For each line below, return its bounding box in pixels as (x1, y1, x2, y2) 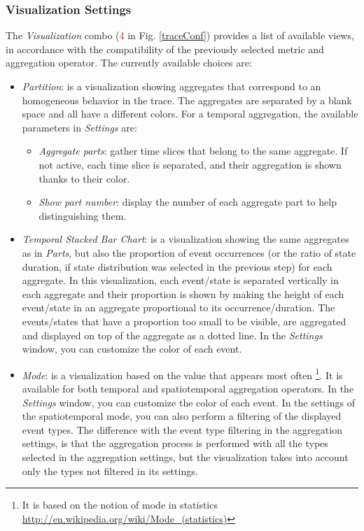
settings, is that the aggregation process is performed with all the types (22, 436, 328, 451)
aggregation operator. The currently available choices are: (6, 55, 252, 70)
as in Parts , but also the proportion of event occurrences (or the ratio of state (22, 245, 356, 260)
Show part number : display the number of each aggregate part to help (38, 194, 337, 209)
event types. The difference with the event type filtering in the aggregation (22, 422, 342, 437)
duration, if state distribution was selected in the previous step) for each (22, 259, 332, 274)
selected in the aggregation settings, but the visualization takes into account (22, 449, 349, 464)
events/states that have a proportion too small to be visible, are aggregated (22, 313, 346, 328)
